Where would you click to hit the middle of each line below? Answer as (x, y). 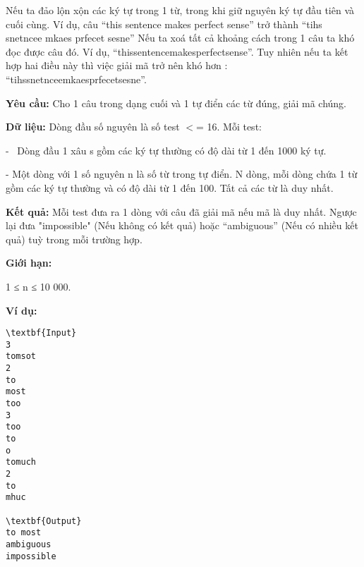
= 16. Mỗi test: (229, 127)
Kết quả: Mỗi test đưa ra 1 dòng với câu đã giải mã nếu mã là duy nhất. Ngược (181, 211)
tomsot (21, 356)
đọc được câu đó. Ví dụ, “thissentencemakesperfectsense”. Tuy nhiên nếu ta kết (177, 51)
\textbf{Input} (41, 333)
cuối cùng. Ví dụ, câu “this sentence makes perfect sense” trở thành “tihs (164, 24)
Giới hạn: (29, 263)
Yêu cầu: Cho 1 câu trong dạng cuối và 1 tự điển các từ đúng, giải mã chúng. (176, 103)
